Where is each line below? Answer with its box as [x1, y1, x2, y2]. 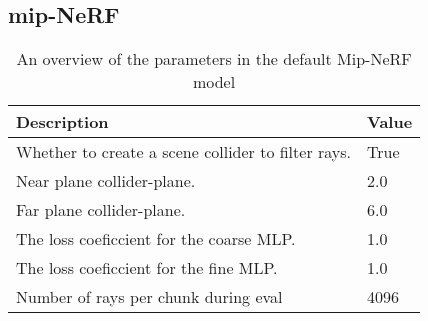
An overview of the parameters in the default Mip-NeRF [16, 47, 412, 71]
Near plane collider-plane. [16, 169, 196, 193]
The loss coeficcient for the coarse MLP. [16, 227, 296, 251]
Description [16, 110, 109, 134]
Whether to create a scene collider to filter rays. [16, 140, 352, 164]
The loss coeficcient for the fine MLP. [16, 256, 278, 280]
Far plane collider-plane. [16, 198, 186, 222]
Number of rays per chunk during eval [16, 285, 283, 309]
